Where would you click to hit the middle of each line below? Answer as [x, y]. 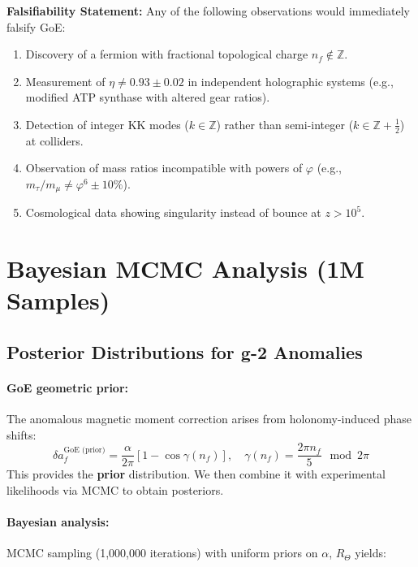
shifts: [22, 434]
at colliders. [54, 140]
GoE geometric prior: [67, 387]
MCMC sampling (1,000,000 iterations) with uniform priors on [162, 553]
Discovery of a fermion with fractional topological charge [167, 54]
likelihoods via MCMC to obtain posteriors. [115, 490]
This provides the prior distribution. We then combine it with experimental [196, 474]
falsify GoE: [36, 26]
